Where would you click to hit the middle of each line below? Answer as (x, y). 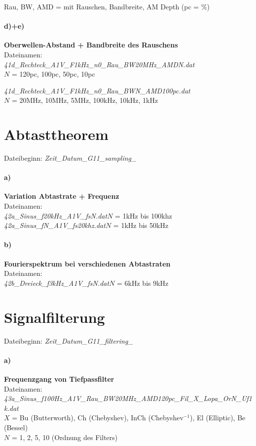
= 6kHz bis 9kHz (143, 283)
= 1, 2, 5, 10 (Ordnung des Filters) (65, 437)
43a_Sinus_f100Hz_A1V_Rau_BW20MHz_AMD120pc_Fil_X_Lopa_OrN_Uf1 (128, 398)
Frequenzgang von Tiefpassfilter (59, 379)
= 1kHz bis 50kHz (141, 225)
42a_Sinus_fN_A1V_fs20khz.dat (55, 225)
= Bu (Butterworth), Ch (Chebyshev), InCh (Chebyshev (98, 418)
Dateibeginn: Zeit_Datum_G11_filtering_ (69, 340)
